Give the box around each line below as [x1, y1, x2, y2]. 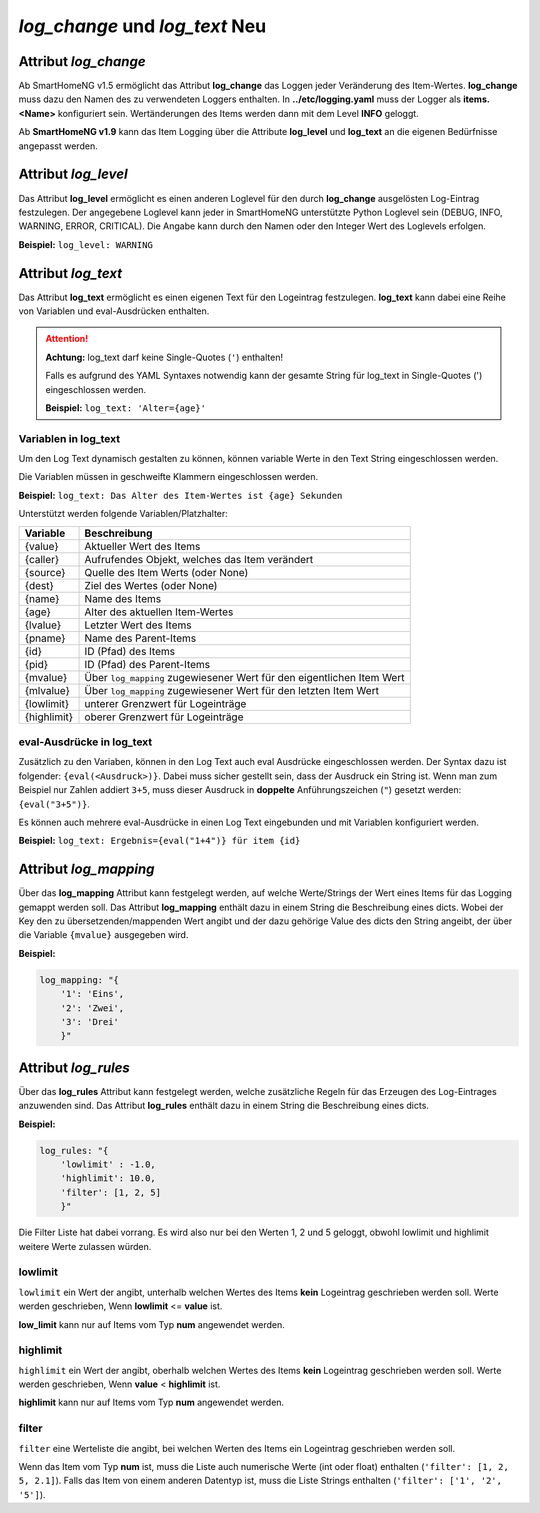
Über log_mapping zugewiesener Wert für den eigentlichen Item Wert [84, 670, 405, 684]
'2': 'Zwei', [60, 1002, 125, 1014]
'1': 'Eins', [60, 988, 125, 1000]
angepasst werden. [18, 140, 99, 152]
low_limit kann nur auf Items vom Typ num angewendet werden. [18, 1318, 285, 1330]
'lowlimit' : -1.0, [60, 1159, 157, 1170]
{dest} [24, 578, 54, 592]
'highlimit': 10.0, [60, 1173, 157, 1184]
